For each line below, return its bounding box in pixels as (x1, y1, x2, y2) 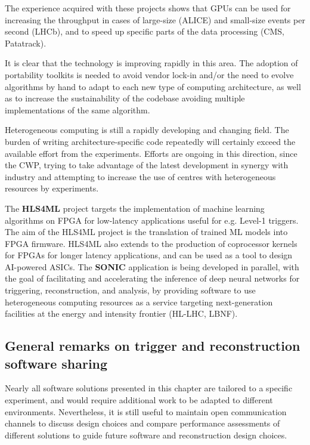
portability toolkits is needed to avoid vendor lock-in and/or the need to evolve (5, 68, 294, 81)
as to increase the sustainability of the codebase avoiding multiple (5, 92, 245, 104)
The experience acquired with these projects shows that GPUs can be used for (5, 2, 291, 14)
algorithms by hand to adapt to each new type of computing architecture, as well (5, 80, 301, 92)
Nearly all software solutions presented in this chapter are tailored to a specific (5, 382, 293, 394)
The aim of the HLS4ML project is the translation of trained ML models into (5, 225, 288, 238)
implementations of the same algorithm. (5, 103, 150, 116)
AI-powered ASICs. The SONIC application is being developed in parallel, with (5, 260, 299, 273)
